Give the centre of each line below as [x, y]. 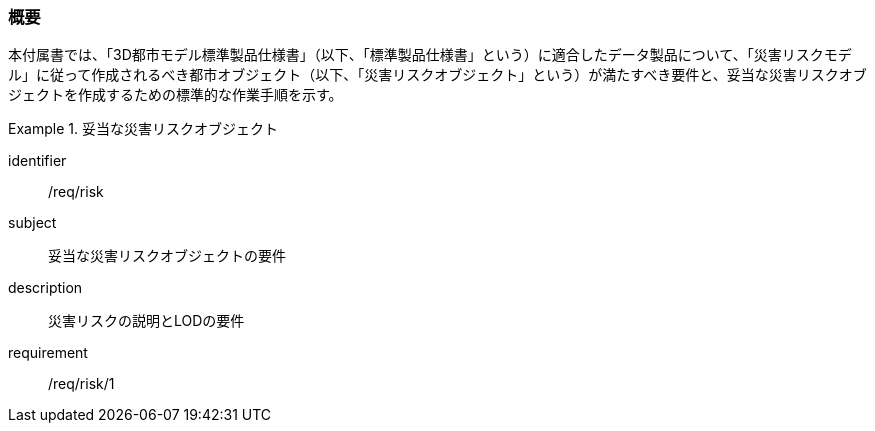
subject [32, 223]
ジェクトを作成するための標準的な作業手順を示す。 [175, 95]
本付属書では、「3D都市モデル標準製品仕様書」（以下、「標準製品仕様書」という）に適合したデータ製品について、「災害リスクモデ [430, 55]
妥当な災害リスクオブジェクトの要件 [167, 256]
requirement [48, 353]
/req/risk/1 [81, 384]
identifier [37, 161]
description [45, 288]
